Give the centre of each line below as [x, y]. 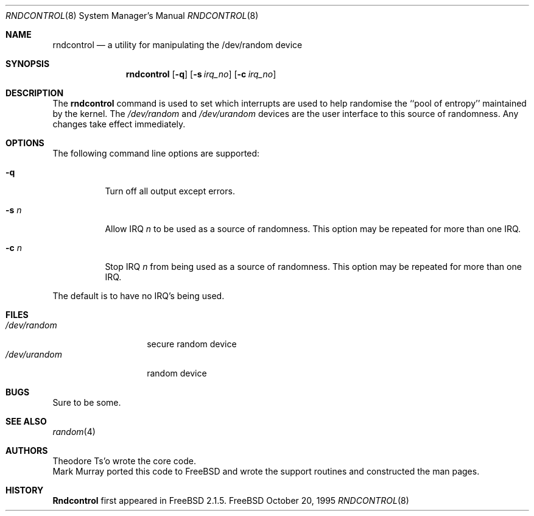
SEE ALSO [26, 421]
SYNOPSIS [28, 64]
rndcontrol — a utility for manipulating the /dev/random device [177, 45]
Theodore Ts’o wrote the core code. [124, 461]
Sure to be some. [87, 402]
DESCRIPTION [35, 93]
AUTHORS [27, 451]
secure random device [192, 344]
